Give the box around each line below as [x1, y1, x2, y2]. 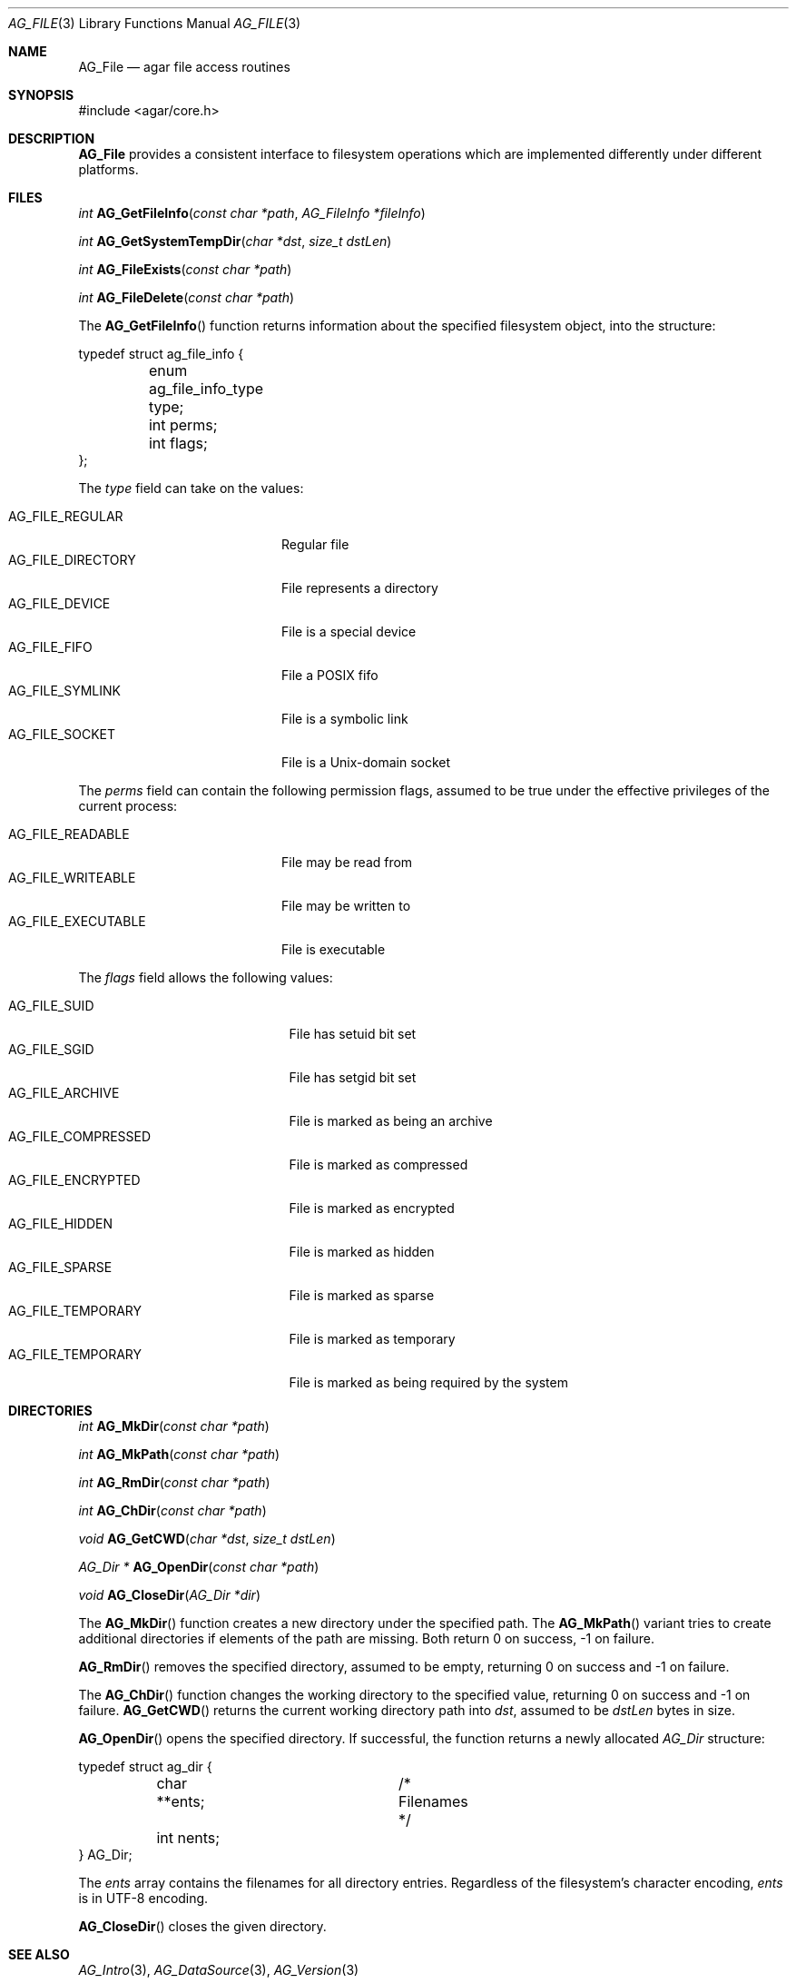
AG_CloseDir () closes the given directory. [78, 1919, 327, 1934]
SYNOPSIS [8, 87, 74, 103]
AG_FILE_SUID [8, 998, 94, 1013]
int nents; [156, 1829, 221, 1847]
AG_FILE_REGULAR [8, 508, 123, 524]
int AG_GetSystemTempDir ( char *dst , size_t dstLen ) [78, 233, 392, 249]
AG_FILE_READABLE [8, 826, 130, 842]
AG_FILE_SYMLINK [8, 683, 121, 698]
